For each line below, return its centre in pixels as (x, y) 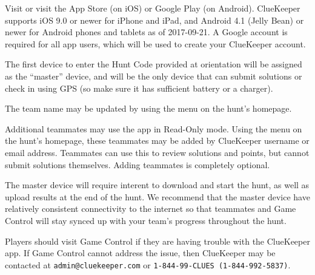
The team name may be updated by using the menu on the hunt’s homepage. (148, 108)
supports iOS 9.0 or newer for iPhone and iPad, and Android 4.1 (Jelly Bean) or (154, 20)
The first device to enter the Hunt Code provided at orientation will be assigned (154, 64)
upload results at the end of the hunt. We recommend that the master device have (157, 196)
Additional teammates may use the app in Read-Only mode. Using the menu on (154, 128)
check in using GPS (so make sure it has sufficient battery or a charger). (139, 88)
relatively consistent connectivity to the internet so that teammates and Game (151, 209)
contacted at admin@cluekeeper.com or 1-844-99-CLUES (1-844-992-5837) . (148, 264)
